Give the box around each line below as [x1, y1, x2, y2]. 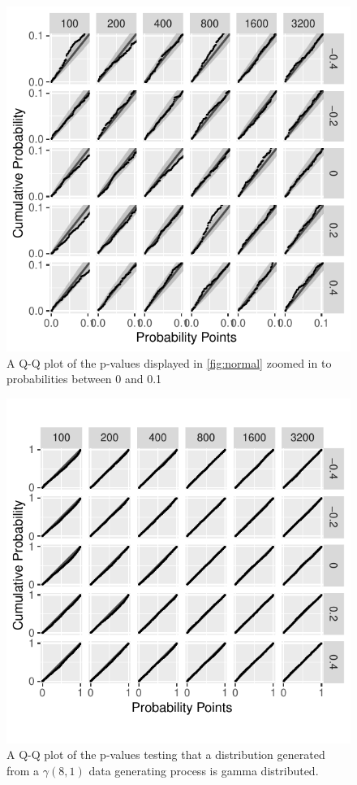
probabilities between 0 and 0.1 [6, 370, 162, 387]
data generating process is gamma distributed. [88, 761, 319, 778]
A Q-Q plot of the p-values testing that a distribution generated [6, 746, 325, 763]
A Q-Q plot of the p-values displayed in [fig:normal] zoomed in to [6, 354, 332, 371]
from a [6, 761, 40, 778]
